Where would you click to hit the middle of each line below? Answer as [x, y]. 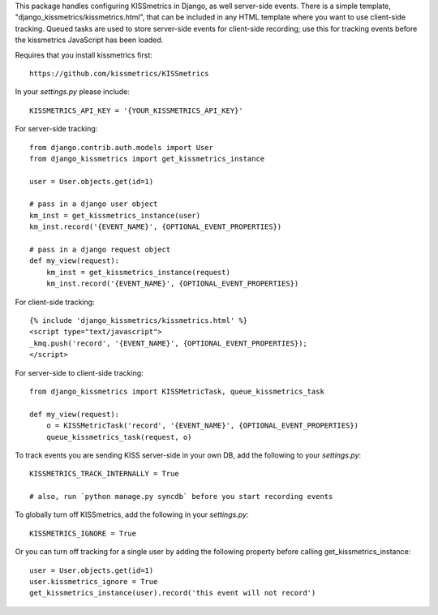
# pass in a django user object [94, 204]
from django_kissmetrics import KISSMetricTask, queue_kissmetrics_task [177, 391]
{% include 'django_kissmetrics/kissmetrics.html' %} [138, 320]
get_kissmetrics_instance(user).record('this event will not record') [173, 593]
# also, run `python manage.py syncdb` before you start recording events [181, 497]
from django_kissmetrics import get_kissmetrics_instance [147, 159]
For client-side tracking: [55, 302]
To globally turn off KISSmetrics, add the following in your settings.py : [132, 514]
